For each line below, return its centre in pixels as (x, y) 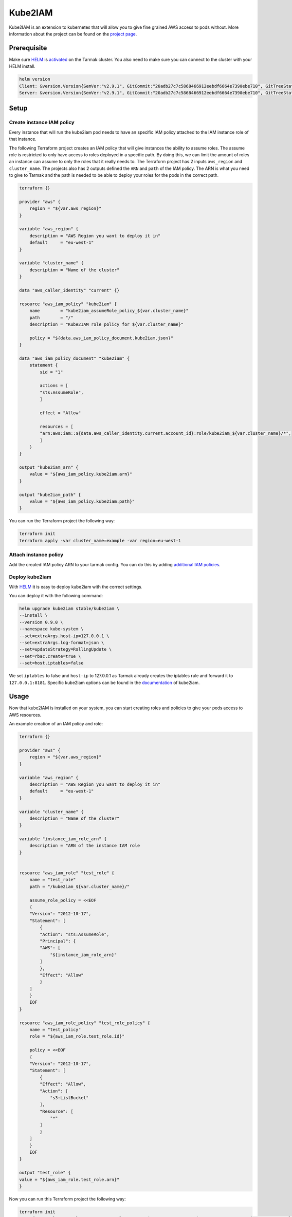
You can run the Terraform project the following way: (62, 521)
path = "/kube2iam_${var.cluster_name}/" (80, 886)
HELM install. (22, 66)
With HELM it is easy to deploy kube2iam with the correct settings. (76, 587)
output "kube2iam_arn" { (49, 468)
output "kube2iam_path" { (50, 495)
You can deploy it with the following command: (56, 596)
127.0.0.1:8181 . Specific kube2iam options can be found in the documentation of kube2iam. (104, 682)
